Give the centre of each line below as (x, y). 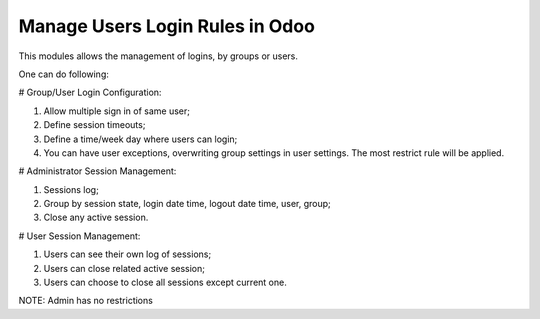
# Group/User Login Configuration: (90, 92)
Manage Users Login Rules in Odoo (166, 26)
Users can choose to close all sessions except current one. (165, 282)
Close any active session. (96, 217)
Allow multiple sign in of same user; (116, 111)
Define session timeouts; (94, 125)
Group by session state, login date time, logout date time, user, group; (187, 204)
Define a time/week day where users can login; (140, 139)
